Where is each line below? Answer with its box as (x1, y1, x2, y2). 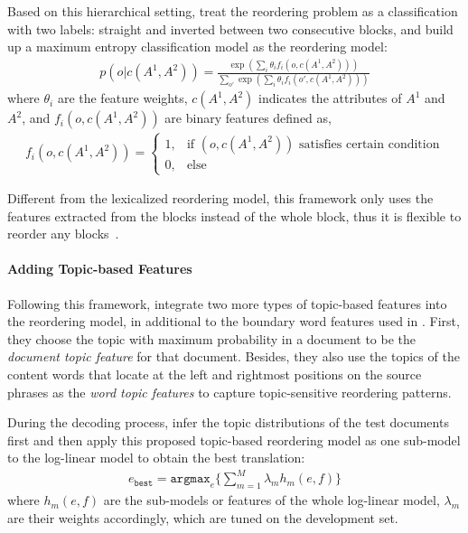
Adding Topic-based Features (7, 259, 192, 278)
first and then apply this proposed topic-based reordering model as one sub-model (7, 430, 461, 449)
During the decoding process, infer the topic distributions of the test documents (7, 413, 449, 432)
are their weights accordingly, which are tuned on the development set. (7, 508, 398, 527)
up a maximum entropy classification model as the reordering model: (7, 37, 388, 56)
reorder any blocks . (7, 224, 119, 243)
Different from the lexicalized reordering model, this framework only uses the (7, 189, 434, 208)
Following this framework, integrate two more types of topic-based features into (7, 294, 447, 313)
